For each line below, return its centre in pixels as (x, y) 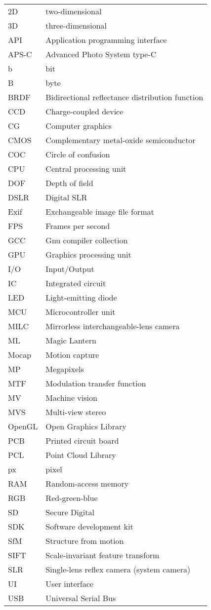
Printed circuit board (82, 440)
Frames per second (78, 226)
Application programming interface (106, 40)
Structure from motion (85, 541)
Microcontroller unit (81, 312)
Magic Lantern (71, 340)
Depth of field (69, 183)
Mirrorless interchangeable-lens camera (113, 326)
